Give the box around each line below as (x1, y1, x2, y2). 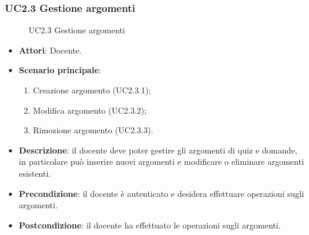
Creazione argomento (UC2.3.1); (33, 84, 151, 96)
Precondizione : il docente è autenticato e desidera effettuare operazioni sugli (18, 187, 304, 199)
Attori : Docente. (18, 43, 82, 56)
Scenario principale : (18, 64, 101, 76)
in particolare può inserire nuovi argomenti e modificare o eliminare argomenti (18, 155, 304, 168)
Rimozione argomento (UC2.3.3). (33, 124, 154, 136)
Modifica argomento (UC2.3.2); (33, 104, 147, 116)
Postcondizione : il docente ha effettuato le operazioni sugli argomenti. (18, 218, 281, 231)
